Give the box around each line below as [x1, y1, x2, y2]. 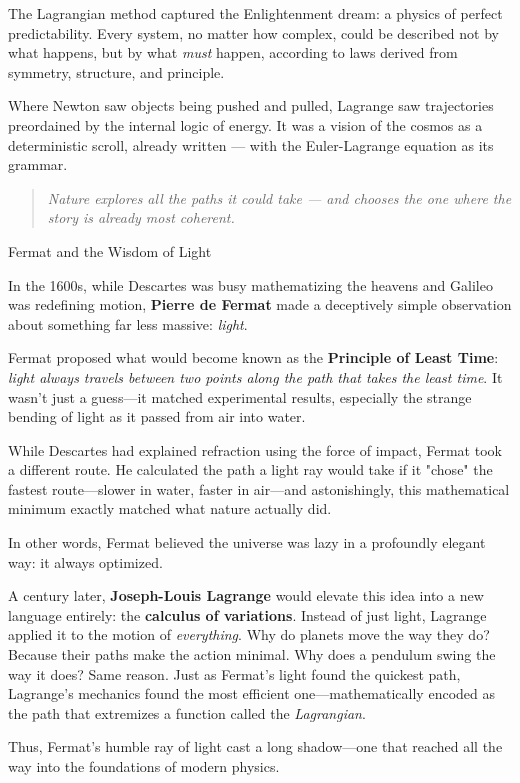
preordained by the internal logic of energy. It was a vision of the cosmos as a [8, 114, 483, 135]
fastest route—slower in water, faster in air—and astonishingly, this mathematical [8, 478, 510, 499]
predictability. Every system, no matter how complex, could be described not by [8, 22, 499, 43]
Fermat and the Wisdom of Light [8, 240, 212, 261]
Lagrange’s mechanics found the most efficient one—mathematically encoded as [8, 683, 495, 704]
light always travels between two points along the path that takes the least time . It [8, 366, 503, 387]
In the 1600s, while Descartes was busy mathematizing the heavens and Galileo [8, 274, 493, 295]
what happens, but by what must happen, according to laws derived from [8, 42, 458, 63]
